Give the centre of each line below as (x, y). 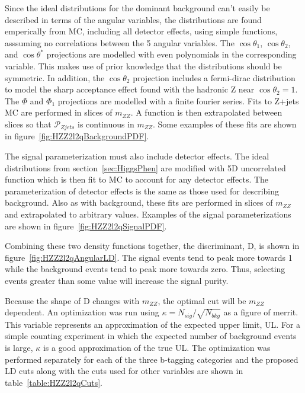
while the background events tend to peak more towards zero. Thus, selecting (145, 269)
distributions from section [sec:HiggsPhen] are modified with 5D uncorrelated (145, 167)
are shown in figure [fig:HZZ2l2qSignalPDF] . (86, 226)
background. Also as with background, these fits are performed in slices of (139, 202)
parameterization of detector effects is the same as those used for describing (142, 191)
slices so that (28, 124)
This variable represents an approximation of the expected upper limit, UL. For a (153, 324)
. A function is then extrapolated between (206, 112)
